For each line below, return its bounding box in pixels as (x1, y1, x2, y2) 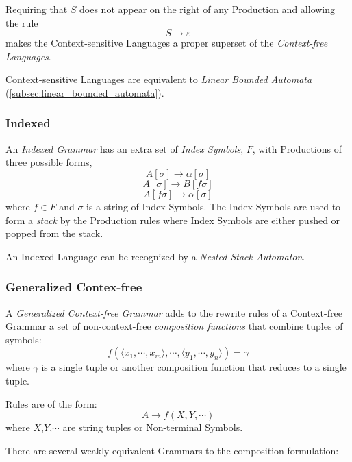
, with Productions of (252, 141, 342, 156)
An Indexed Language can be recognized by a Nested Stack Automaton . (5, 249, 305, 263)
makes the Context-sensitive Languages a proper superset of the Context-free (5, 36, 328, 50)
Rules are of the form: (5, 396, 97, 411)
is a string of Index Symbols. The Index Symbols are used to (86, 199, 341, 213)
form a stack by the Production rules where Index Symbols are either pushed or (5, 212, 340, 227)
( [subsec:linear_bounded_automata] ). (5, 85, 164, 99)
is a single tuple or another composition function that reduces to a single (41, 360, 347, 374)
